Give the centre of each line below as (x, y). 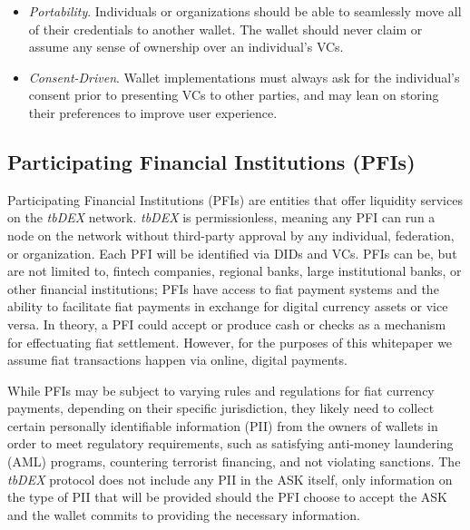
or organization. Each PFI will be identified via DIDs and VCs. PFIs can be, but (232, 253)
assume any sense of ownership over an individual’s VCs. (186, 47)
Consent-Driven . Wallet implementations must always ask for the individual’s (244, 77)
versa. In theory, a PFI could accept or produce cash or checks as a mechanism (227, 324)
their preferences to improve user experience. (153, 112)
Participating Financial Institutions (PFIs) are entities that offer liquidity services (235, 199)
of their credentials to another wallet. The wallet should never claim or (225, 29)
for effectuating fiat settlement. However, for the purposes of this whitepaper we (230, 342)
